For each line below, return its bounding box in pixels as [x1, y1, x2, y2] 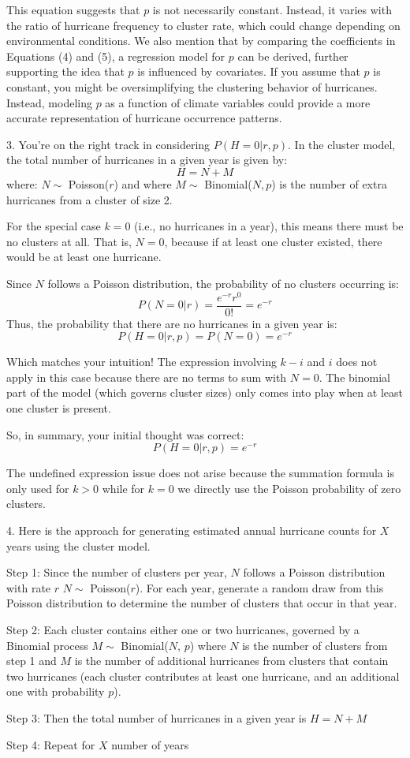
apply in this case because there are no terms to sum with [6, 368, 287, 385]
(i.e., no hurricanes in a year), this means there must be [134, 218, 404, 234]
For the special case [6, 218, 101, 234]
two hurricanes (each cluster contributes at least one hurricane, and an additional [6, 667, 400, 684]
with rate [6, 579, 51, 596]
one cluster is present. [6, 400, 111, 416]
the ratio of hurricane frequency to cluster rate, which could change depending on [6, 17, 401, 33]
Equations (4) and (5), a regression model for [6, 47, 225, 64]
